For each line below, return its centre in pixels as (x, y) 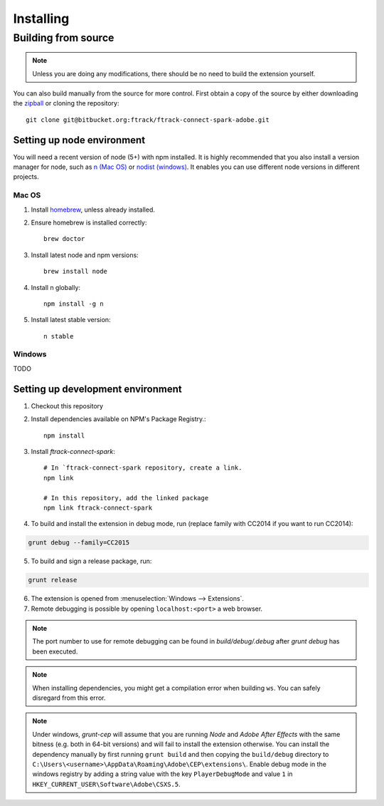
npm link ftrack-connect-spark (98, 507)
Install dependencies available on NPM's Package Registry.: (118, 419)
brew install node (76, 272)
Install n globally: (56, 287)
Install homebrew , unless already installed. (93, 210)
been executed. (55, 651)
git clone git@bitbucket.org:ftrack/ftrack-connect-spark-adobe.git (148, 120)
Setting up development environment (97, 389)
